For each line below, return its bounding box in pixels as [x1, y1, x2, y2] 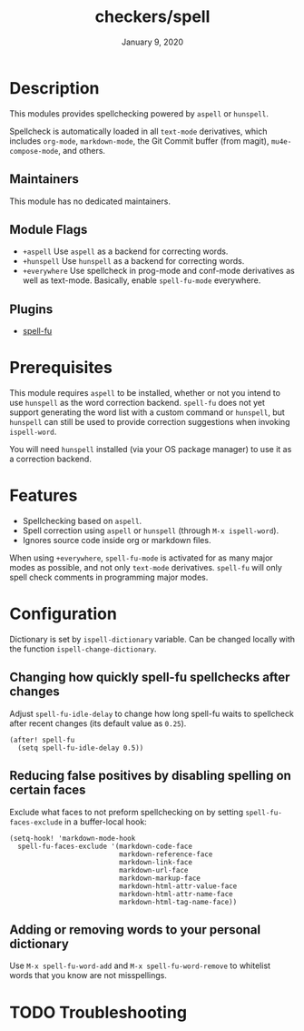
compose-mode [9, 147, 59, 156]
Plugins [9, 301, 54, 317]
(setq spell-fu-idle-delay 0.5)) [17, 743, 144, 753]
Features [9, 485, 78, 506]
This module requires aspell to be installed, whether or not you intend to [9, 388, 281, 399]
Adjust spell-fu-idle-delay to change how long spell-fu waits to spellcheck [9, 708, 295, 719]
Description [9, 77, 100, 98]
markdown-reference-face [119, 849, 213, 859]
